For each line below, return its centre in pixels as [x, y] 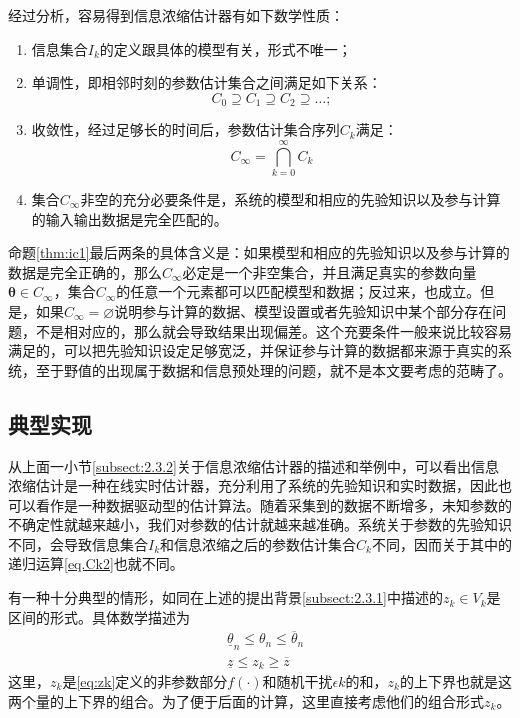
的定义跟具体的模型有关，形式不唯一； [225, 48]
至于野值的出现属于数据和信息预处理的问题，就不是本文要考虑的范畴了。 [273, 369]
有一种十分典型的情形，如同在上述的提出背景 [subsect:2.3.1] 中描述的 [225, 597]
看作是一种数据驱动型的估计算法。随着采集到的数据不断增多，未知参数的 [273, 504]
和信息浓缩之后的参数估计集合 [258, 543]
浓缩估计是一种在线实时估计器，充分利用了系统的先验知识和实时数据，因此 [253, 485]
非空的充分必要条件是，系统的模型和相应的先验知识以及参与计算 [290, 198]
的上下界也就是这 [455, 681]
